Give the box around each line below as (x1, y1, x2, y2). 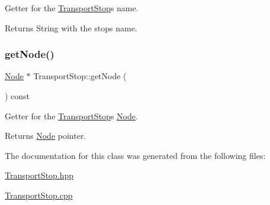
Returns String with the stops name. (5, 21, 137, 34)
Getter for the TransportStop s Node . (5, 109, 138, 122)
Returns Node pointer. (5, 129, 86, 142)
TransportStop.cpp (5, 188, 73, 201)
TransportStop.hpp (5, 169, 74, 181)
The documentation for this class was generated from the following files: (5, 149, 266, 161)
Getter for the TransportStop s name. (5, 2, 139, 14)
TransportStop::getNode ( (33, 70, 127, 82)
